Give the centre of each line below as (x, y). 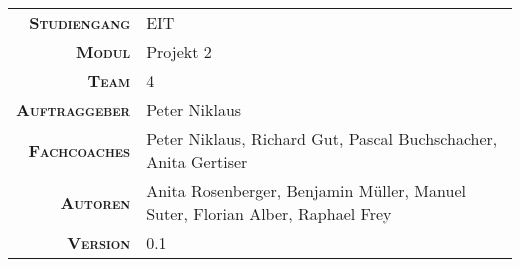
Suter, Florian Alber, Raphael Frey (269, 213)
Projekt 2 (179, 51)
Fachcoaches (79, 150)
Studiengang (80, 22)
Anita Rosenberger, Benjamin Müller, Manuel (306, 190)
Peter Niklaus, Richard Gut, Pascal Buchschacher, (322, 138)
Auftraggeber (73, 109)
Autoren (95, 202)
